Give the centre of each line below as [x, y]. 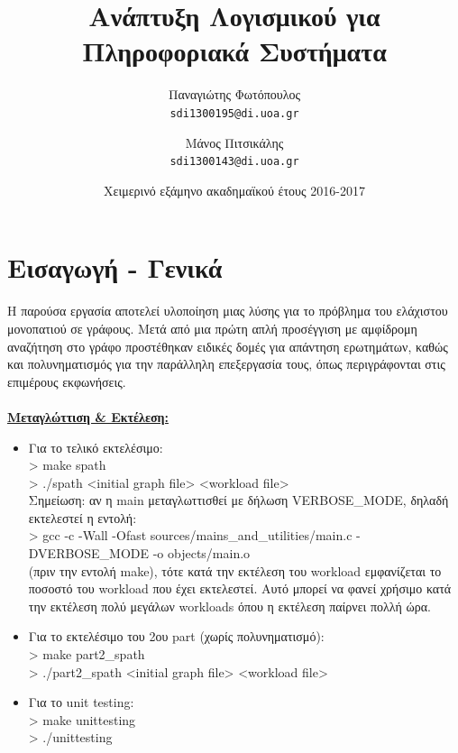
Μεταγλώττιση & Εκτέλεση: [88, 416]
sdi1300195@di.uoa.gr [234, 113]
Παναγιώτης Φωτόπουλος [234, 94]
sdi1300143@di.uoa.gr [234, 162]
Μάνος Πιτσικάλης [234, 142]
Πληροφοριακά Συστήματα [234, 51]
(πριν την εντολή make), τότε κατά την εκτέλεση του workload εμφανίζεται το [235, 570]
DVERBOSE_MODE [89, 553]
